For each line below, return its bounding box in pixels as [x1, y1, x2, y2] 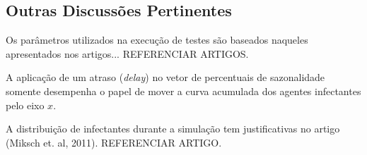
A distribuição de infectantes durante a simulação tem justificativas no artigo [6, 121, 340, 136]
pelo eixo [6, 97, 45, 112]
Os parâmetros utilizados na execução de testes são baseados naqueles [6, 32, 308, 47]
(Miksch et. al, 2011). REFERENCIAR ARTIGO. [6, 135, 222, 149]
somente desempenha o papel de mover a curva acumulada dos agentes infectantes [6, 83, 361, 98]
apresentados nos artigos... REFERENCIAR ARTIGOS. [6, 46, 249, 61]
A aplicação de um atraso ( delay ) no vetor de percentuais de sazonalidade [6, 70, 325, 85]
